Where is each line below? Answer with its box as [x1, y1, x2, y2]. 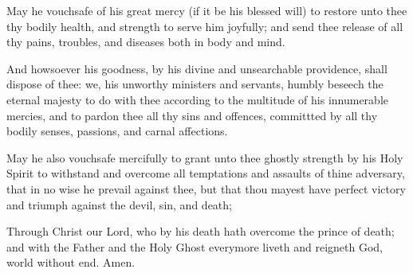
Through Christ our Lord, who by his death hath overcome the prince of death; [6, 223, 395, 240]
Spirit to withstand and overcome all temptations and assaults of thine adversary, [6, 165, 405, 181]
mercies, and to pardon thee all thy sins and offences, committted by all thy [6, 107, 378, 123]
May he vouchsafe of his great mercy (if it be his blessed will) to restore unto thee [6, 2, 407, 18]
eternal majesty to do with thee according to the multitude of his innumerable [6, 91, 388, 107]
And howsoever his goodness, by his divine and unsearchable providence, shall [6, 60, 387, 76]
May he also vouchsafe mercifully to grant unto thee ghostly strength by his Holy [6, 149, 403, 166]
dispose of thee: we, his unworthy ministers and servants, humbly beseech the [6, 76, 383, 92]
